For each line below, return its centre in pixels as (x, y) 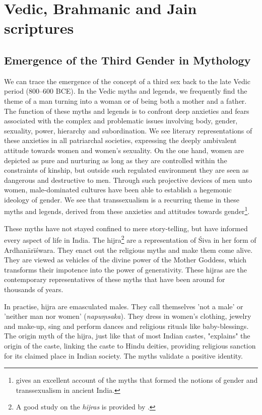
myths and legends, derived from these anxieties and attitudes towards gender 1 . (127, 211)
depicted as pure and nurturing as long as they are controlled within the (116, 160)
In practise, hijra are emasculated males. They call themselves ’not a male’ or (124, 306)
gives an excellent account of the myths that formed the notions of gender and (137, 380)
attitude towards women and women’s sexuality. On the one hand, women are (124, 150)
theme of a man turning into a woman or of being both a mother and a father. (125, 100)
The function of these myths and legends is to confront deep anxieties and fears (127, 111)
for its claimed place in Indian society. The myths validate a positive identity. (124, 355)
